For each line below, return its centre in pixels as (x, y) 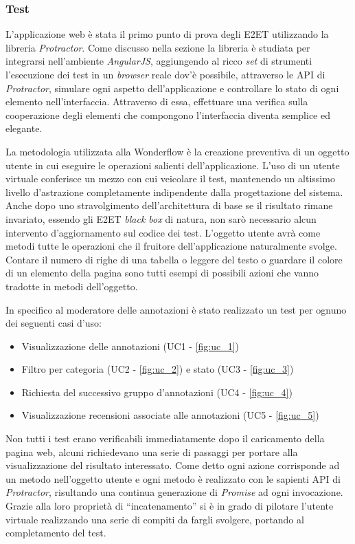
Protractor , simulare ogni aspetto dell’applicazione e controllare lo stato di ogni (172, 88)
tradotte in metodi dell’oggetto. (72, 286)
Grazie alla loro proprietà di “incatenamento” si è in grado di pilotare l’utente (170, 506)
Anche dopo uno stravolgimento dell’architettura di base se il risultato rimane (169, 205)
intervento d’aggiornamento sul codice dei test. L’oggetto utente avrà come (163, 232)
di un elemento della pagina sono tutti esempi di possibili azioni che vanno (162, 273)
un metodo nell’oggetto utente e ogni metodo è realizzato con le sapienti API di (173, 478)
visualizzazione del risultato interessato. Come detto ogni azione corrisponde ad (173, 465)
